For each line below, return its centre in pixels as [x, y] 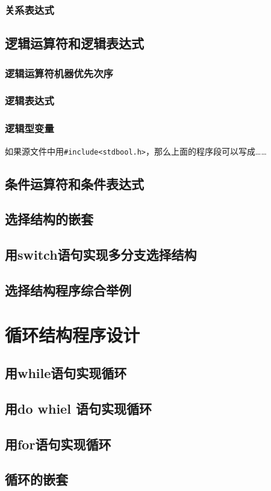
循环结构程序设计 [73, 334]
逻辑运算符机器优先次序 [59, 73]
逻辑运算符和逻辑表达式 [74, 43]
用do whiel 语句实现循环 [78, 408]
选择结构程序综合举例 [68, 290]
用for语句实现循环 [58, 444]
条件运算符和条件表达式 [74, 183]
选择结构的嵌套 [49, 219]
